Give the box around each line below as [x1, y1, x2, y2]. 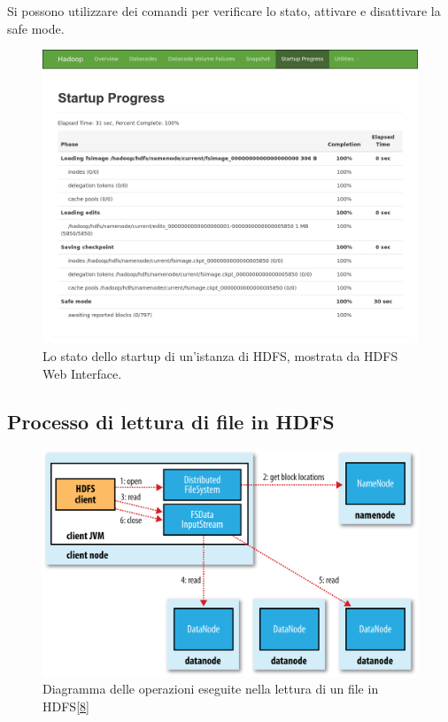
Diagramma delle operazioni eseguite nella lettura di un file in [42, 679, 379, 698]
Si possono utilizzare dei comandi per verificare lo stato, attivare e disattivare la [7, 2, 441, 20]
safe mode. [7, 19, 65, 37]
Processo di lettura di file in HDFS [7, 407, 335, 435]
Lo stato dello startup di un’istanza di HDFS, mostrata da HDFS [42, 347, 398, 365]
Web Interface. [42, 364, 122, 382]
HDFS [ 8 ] [42, 697, 89, 716]
